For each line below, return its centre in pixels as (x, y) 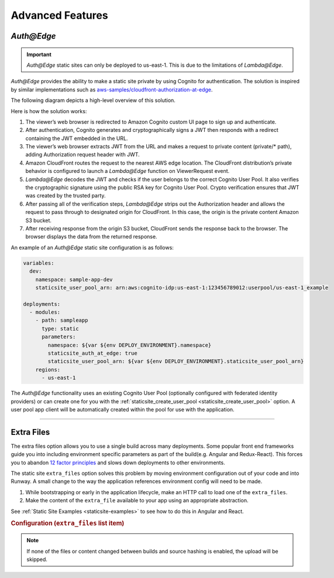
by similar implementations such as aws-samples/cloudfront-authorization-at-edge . (112, 89)
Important (39, 54)
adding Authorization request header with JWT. (82, 155)
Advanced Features (59, 15)
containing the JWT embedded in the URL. (77, 138)
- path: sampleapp (62, 320)
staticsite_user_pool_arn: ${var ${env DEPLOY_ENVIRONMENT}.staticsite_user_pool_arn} (176, 361)
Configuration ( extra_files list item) (68, 523)
